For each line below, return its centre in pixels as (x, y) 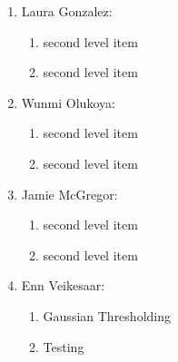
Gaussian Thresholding (107, 315)
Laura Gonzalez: (67, 11)
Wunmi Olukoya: (68, 102)
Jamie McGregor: (69, 194)
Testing (64, 346)
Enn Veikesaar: (63, 285)
